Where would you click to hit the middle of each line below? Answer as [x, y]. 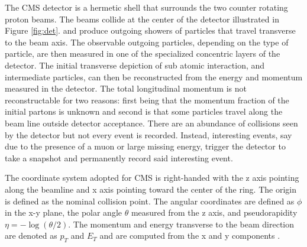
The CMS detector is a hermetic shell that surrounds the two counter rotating [146, 7]
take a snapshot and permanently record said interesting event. [119, 157]
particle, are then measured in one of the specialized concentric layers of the [143, 53]
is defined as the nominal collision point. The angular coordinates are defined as [150, 201]
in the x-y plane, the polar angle [64, 212]
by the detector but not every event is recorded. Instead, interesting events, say [148, 134]
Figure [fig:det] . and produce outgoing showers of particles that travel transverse [150, 30]
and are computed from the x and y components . [190, 235]
